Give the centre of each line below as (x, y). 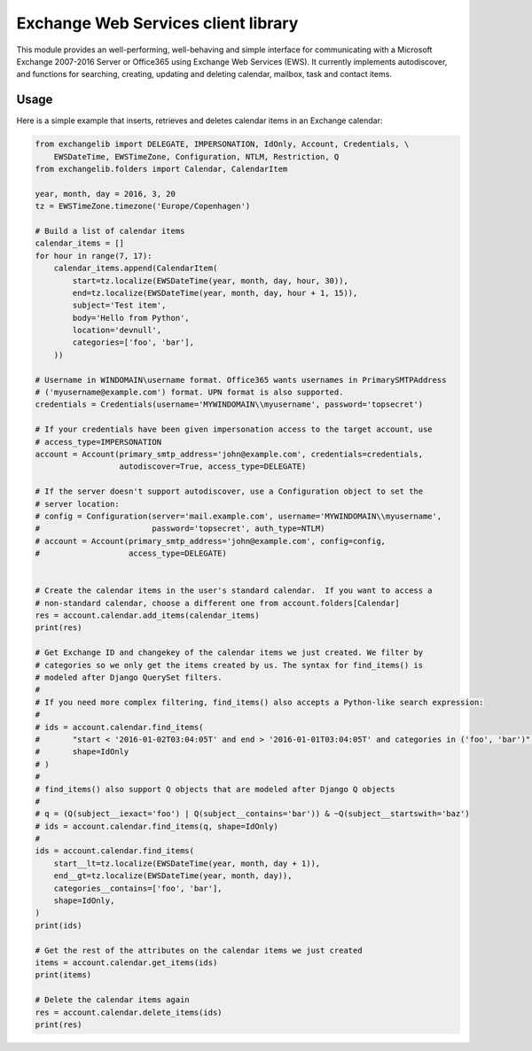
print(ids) (59, 925)
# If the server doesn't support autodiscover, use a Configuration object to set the (229, 491)
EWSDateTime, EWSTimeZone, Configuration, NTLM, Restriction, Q (196, 156)
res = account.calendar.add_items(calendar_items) (148, 615)
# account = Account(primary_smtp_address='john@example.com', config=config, (210, 541)
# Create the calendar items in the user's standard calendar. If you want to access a (234, 591)
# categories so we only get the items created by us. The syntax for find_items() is (229, 665)
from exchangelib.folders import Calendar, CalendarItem (161, 169)
